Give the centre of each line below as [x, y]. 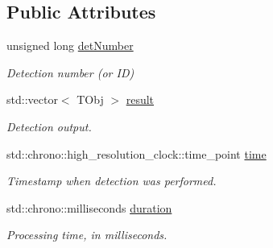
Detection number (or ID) [70, 72]
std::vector [32, 99]
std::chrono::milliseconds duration [89, 207]
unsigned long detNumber [70, 45]
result [140, 99]
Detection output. [49, 126]
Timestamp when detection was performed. [112, 181]
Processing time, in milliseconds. [87, 235]
